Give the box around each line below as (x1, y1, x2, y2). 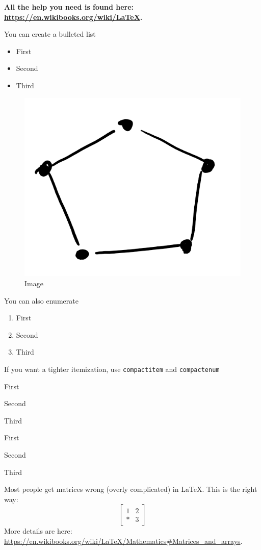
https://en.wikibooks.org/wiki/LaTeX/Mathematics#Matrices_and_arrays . (4, 536, 243, 546)
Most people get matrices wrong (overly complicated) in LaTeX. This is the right (4, 484, 257, 494)
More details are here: (4, 526, 72, 536)
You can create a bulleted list (4, 29, 96, 39)
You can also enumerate (4, 295, 79, 306)
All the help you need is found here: (4, 2, 134, 12)
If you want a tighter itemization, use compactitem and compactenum (4, 364, 220, 374)
